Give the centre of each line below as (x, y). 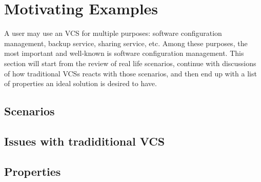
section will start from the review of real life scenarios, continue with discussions (130, 63)
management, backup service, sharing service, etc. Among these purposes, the (126, 43)
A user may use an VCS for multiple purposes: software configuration (113, 33)
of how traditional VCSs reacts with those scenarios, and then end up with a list (130, 73)
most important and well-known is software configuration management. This (124, 53)
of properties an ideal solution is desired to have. (81, 83)
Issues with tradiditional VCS (85, 141)
